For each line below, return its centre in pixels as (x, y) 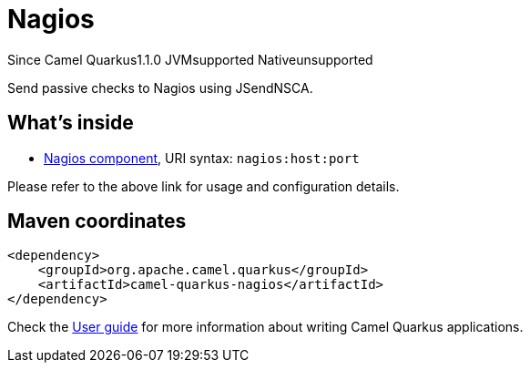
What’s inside (71, 123)
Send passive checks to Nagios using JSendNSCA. (160, 87)
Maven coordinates (97, 221)
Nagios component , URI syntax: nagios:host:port (202, 158)
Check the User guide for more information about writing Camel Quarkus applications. (265, 327)
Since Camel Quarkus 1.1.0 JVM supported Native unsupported (190, 59)
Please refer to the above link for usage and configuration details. (204, 186)
